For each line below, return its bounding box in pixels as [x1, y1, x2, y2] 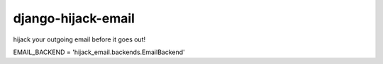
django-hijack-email [13, 11, 135, 26]
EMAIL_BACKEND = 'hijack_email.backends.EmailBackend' [13, 48, 185, 56]
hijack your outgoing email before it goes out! [13, 35, 145, 44]
